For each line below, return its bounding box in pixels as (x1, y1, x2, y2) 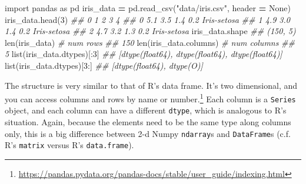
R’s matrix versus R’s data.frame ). (5, 139, 134, 151)
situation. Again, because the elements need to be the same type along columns (5, 116, 291, 128)
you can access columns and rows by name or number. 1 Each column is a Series (5, 91, 296, 105)
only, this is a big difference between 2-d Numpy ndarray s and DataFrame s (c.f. (5, 127, 291, 139)
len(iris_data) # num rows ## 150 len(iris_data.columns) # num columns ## (5, 36, 295, 48)
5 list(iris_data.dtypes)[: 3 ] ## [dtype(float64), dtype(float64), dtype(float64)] (5, 48, 282, 60)
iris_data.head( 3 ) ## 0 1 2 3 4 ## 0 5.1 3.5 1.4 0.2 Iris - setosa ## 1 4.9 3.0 (5, 13, 290, 25)
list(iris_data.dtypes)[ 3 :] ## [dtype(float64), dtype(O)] (5, 59, 203, 71)
